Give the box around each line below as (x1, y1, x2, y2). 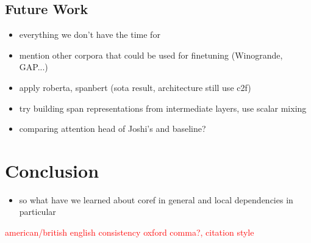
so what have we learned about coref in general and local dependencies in (19, 193, 293, 206)
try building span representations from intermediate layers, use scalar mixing (19, 101, 307, 114)
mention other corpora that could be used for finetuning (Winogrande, (19, 48, 283, 61)
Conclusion (5, 158, 99, 183)
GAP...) (19, 60, 48, 73)
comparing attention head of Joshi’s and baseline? (19, 122, 206, 135)
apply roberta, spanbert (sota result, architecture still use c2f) (19, 81, 251, 93)
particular (19, 205, 56, 218)
